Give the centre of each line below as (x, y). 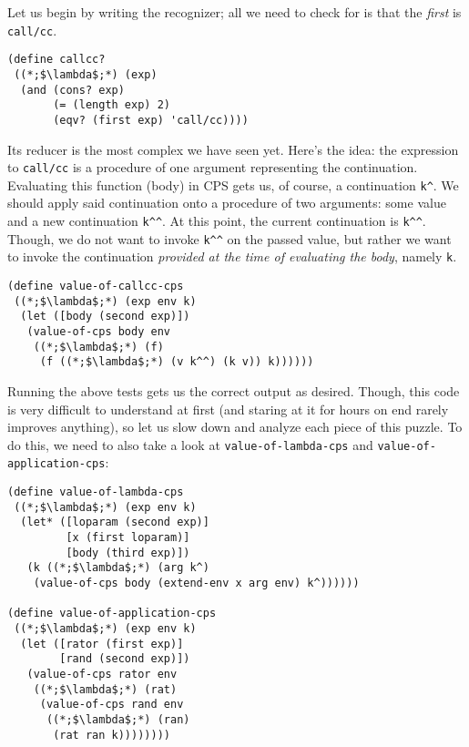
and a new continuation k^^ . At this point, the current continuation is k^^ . (217, 221)
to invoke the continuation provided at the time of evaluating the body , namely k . (232, 256)
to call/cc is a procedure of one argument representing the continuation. (213, 167)
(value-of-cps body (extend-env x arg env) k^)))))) (196, 583)
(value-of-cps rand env (112, 705)
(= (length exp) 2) (112, 105)
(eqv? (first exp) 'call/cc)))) (151, 120)
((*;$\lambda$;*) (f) (98, 347)
